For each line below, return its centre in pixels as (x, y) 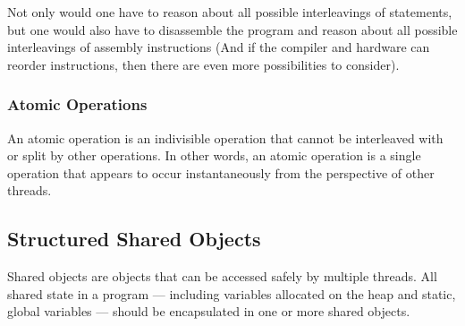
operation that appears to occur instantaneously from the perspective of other (221, 172)
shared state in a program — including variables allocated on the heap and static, (232, 293)
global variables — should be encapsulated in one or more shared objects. (209, 311)
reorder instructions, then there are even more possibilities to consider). (203, 64)
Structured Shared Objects (134, 239)
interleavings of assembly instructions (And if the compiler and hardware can (219, 47)
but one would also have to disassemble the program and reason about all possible (232, 29)
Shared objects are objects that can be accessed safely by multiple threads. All (222, 276)
